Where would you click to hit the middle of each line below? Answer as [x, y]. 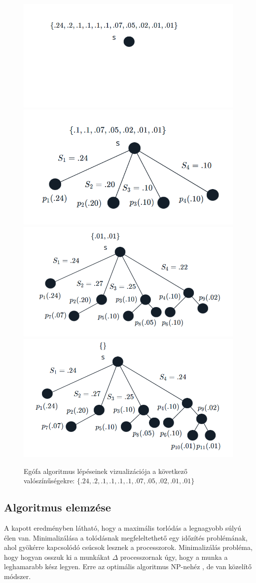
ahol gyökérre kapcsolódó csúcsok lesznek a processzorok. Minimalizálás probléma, [128, 547]
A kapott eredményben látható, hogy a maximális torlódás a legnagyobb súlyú [123, 528]
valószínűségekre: [49, 481]
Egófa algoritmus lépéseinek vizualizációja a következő [106, 471]
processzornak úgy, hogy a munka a [174, 557]
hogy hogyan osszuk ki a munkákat [57, 557]
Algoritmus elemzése [57, 507]
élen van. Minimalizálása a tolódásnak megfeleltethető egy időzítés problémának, [126, 537]
